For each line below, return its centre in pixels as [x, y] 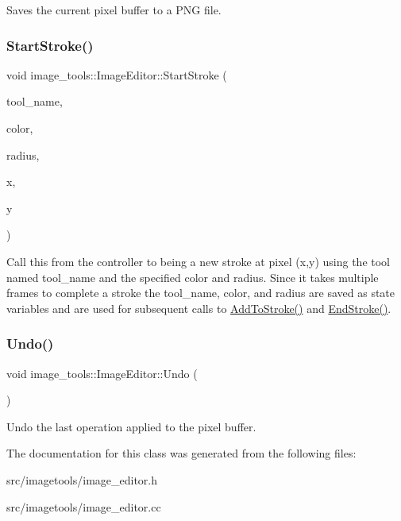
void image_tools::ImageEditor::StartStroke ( [117, 74]
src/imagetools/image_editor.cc [84, 506]
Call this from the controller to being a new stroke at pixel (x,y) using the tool [198, 261]
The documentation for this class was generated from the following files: [181, 453]
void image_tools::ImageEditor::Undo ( [102, 373]
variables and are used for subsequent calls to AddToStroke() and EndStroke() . [199, 308]
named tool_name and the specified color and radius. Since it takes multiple [193, 277]
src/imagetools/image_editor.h [82, 479]
